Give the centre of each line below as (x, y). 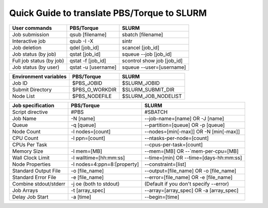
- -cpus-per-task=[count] (174, 144)
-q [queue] (83, 125)
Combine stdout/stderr (39, 184)
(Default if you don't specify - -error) (187, 184)
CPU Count (25, 138)
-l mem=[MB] (87, 151)
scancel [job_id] (141, 47)
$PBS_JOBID (87, 83)
